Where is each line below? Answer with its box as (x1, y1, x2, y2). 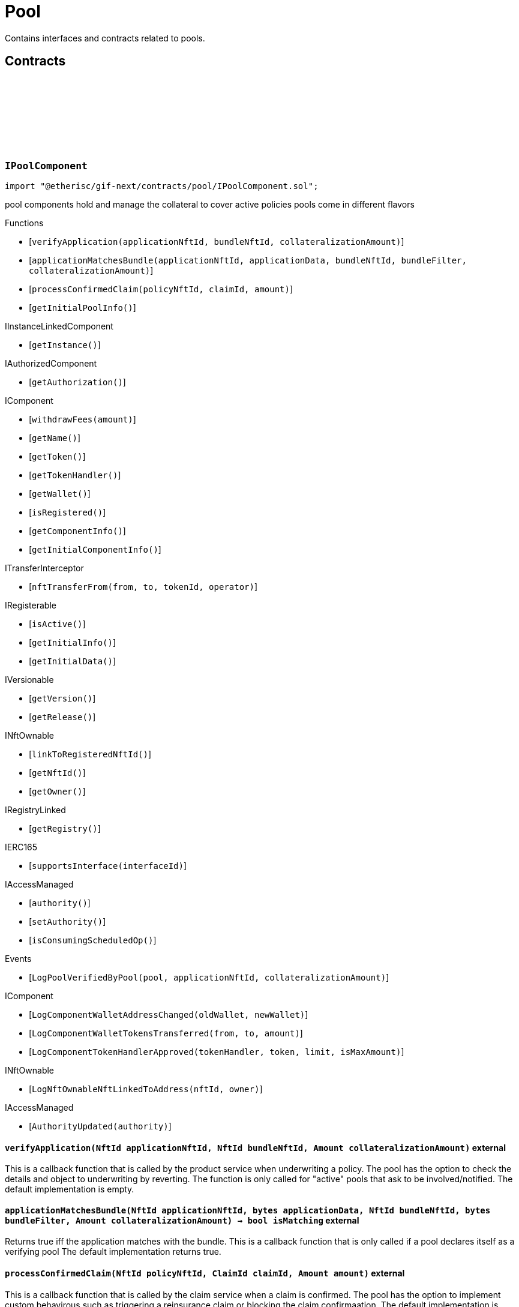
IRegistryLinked (5, 804, 66, 815)
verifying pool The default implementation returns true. (5, 1246, 221, 1257)
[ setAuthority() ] (29, 916, 106, 927)
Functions (5, 217, 44, 228)
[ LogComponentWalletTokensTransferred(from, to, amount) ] (29, 1027, 303, 1038)
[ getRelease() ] (29, 711, 96, 722)
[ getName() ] (29, 432, 81, 443)
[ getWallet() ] (29, 488, 91, 499)
